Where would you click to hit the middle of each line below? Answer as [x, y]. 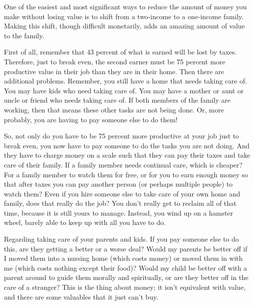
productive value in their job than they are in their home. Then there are [114, 71]
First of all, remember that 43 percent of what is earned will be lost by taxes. [120, 52]
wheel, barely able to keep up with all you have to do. [85, 222]
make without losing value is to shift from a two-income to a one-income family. [124, 16]
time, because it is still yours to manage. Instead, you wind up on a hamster [119, 212]
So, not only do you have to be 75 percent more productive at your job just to [122, 136]
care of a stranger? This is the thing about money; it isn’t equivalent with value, [125, 287]
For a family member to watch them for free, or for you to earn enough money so [126, 174]
